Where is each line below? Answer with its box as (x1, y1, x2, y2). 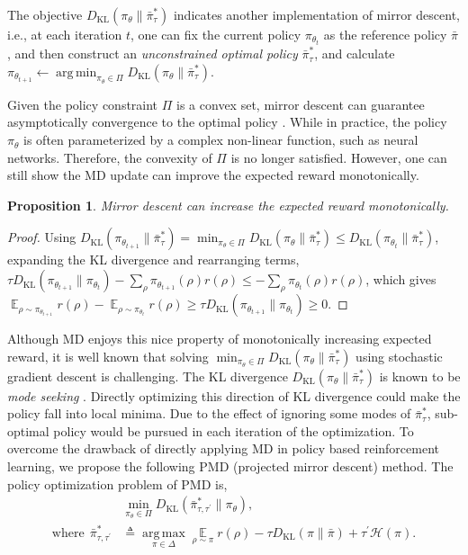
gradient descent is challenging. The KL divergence (7, 366, 288, 385)
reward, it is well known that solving (7, 346, 209, 365)
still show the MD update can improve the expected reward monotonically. (7, 166, 419, 184)
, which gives (365, 270, 436, 289)
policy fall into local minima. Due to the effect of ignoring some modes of (7, 404, 411, 423)
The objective (7, 5, 83, 23)
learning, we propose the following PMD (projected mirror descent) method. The (7, 457, 454, 476)
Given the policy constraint (7, 94, 158, 113)
